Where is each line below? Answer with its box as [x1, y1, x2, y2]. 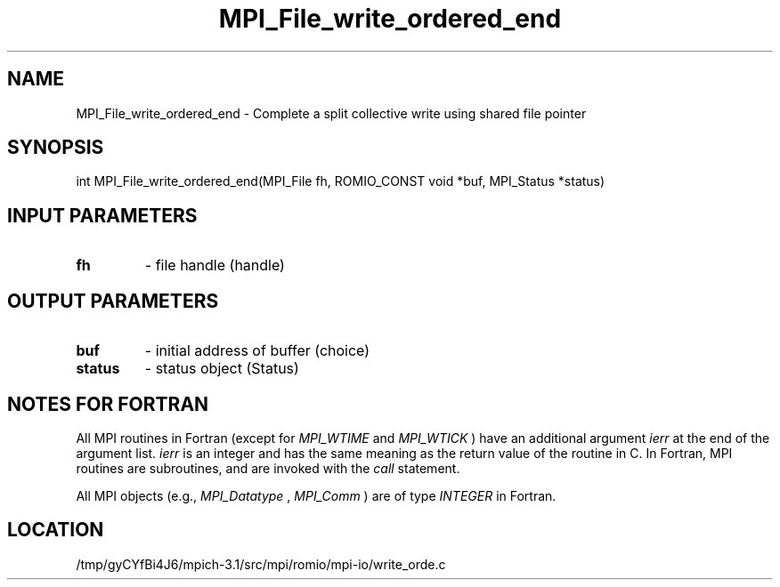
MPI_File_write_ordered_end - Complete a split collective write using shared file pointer [76, 105, 587, 121]
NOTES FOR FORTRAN [7, 392, 209, 415]
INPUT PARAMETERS [7, 204, 198, 227]
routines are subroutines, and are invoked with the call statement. [76, 460, 460, 476]
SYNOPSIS [7, 136, 104, 159]
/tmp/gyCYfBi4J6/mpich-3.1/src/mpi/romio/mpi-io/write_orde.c [76, 556, 446, 572]
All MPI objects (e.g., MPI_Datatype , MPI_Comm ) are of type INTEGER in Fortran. [76, 487, 557, 503]
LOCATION [7, 519, 104, 542]
